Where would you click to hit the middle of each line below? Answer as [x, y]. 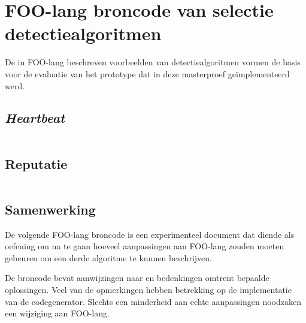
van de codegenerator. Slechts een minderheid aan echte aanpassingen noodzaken [153, 301]
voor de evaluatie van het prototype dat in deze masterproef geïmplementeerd [147, 73]
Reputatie [36, 163]
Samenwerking [50, 209]
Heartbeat [35, 118]
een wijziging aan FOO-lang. [57, 313]
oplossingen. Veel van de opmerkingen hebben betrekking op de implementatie [148, 290]
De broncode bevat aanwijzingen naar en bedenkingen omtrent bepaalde [137, 278]
